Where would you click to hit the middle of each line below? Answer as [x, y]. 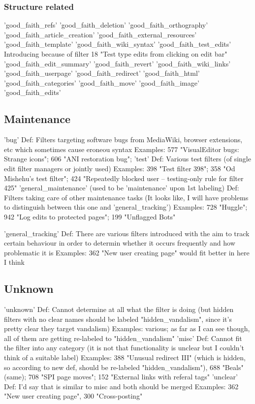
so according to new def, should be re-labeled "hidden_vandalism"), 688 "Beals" [124, 367]
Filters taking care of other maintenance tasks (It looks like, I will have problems [126, 197]
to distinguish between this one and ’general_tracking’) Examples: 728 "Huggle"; [126, 207]
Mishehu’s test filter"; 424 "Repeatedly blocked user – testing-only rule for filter [124, 178]
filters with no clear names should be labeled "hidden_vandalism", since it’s [118, 319]
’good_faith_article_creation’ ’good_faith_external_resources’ [100, 34]
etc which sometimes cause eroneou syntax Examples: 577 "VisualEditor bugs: [122, 149]
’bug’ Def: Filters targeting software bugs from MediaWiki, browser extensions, [123, 140]
